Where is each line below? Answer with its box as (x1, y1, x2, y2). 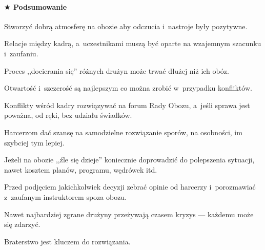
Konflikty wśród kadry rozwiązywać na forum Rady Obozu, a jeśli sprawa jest (4, 99, 250, 110)
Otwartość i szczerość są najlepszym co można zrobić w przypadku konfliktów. (4, 82, 252, 93)
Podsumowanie (13, 1, 67, 12)
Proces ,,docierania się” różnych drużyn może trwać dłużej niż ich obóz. (4, 65, 229, 76)
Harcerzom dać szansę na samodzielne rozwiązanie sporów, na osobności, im (4, 127, 242, 137)
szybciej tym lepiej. (4, 137, 65, 148)
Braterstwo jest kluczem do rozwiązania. (4, 236, 131, 246)
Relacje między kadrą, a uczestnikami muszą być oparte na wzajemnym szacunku (4, 38, 261, 49)
